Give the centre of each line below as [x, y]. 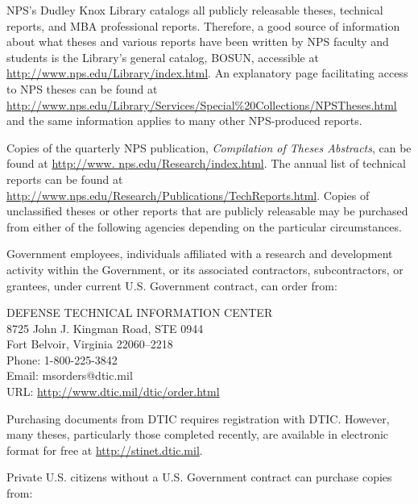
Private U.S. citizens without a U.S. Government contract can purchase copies [199, 477]
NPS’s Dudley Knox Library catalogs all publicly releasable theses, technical [195, 10]
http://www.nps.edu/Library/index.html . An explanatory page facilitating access [207, 73]
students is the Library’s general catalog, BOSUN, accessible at [163, 57]
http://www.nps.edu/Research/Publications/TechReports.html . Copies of [188, 195]
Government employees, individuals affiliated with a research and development [200, 254]
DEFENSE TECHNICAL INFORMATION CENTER [140, 312]
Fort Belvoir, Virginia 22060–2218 [90, 344]
